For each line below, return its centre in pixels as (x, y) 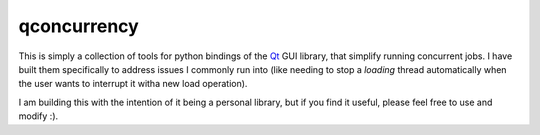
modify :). (38, 116)
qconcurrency (78, 26)
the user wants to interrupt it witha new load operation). (133, 84)
